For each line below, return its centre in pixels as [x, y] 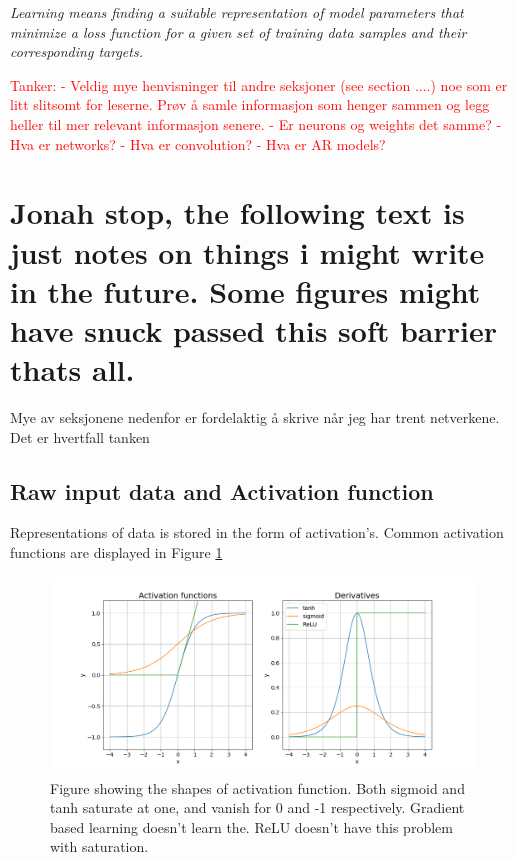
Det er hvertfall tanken [80, 436]
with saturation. [99, 846]
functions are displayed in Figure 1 [116, 552]
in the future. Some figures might [245, 290]
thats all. [72, 369]
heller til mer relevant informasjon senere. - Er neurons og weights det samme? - [256, 123]
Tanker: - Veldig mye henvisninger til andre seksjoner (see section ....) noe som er [259, 84]
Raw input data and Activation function [222, 490]
